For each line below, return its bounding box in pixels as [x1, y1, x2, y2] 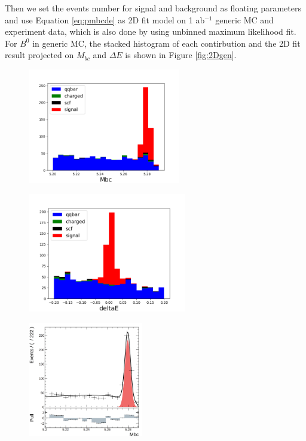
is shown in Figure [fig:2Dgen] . [125, 49, 237, 61]
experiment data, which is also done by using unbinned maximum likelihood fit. [5, 25, 296, 38]
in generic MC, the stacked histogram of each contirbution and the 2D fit [32, 37, 301, 49]
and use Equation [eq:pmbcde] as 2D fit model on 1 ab [5, 13, 205, 26]
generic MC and [215, 13, 274, 26]
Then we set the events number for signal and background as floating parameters [5, 2, 302, 14]
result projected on [5, 49, 74, 61]
